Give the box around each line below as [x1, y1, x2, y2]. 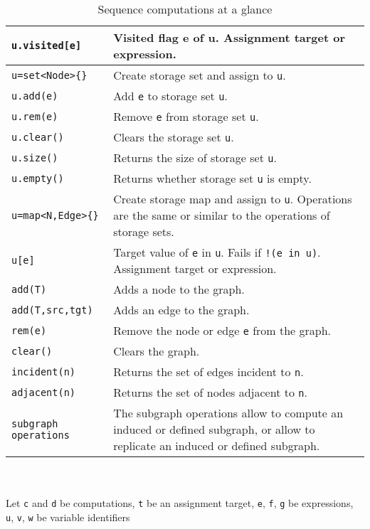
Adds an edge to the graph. [113, 301, 250, 318]
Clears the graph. [113, 343, 200, 359]
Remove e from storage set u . [113, 108, 259, 124]
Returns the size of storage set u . [113, 149, 277, 166]
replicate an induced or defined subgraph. [113, 437, 320, 454]
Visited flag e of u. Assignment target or [113, 29, 346, 46]
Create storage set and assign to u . [113, 67, 286, 83]
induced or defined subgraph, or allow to [113, 421, 315, 437]
